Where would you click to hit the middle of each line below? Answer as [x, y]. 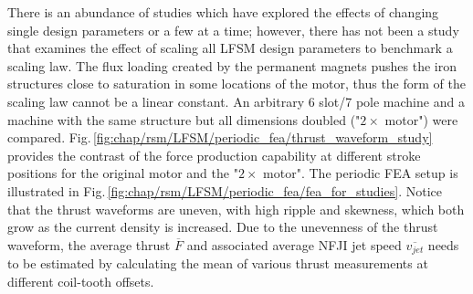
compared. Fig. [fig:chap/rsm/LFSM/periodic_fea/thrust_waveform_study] [220, 137]
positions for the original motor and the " [123, 173]
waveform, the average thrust [89, 244]
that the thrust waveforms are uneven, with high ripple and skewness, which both [236, 209]
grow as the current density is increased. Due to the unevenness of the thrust [223, 227]
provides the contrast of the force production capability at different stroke [214, 155]
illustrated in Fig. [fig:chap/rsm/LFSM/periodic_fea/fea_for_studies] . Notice [225, 190]
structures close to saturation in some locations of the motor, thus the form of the [236, 84]
